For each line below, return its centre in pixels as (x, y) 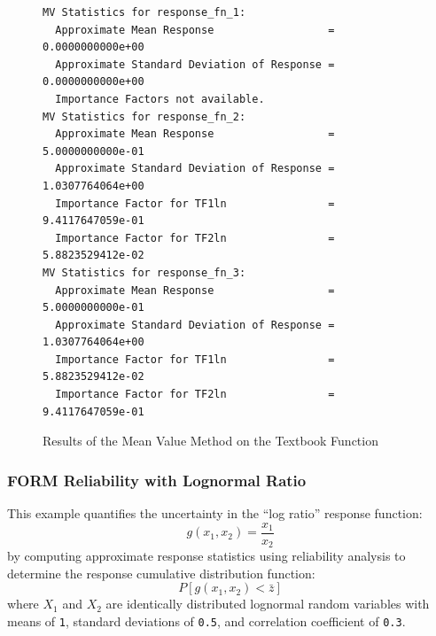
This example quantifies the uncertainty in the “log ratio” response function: (215, 513)
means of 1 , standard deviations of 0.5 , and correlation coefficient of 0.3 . (206, 620)
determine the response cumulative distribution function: (161, 573)
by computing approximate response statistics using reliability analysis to (206, 556)
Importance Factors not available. (160, 99)
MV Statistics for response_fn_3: (144, 272)
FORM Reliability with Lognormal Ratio (157, 480)
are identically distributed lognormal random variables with (268, 604)
